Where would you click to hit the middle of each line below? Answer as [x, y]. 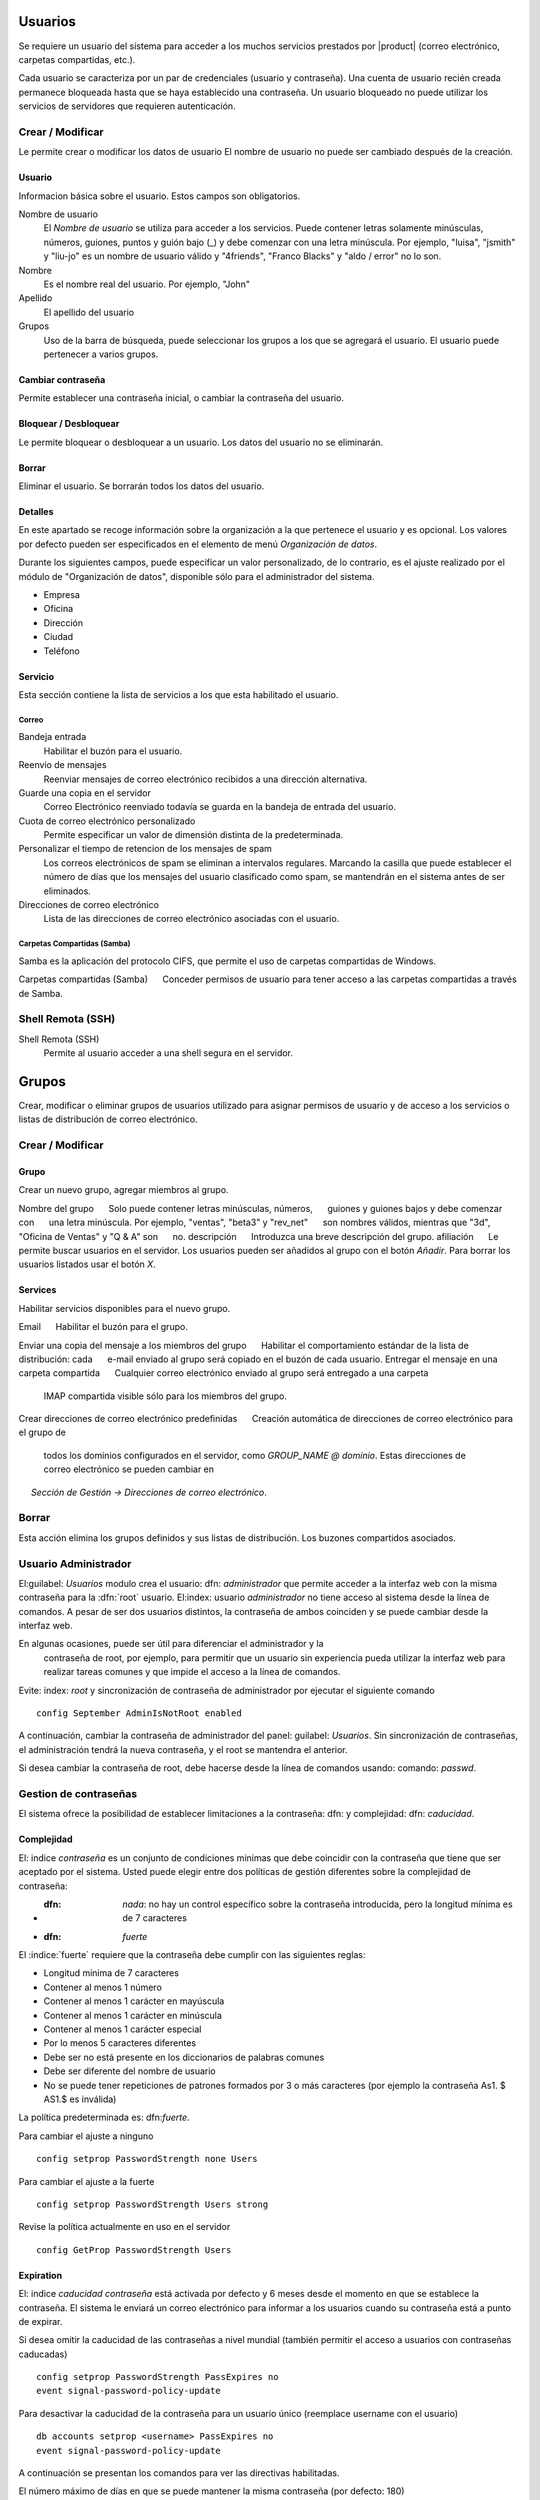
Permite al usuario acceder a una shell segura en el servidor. [168, 1053]
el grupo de [42, 1432]
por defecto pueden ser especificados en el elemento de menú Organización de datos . [198, 544]
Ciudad [58, 637]
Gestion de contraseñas [78, 1793]
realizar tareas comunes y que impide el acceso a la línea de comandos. [192, 1672]
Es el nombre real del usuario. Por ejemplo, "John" [146, 284]
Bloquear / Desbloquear [69, 424]
